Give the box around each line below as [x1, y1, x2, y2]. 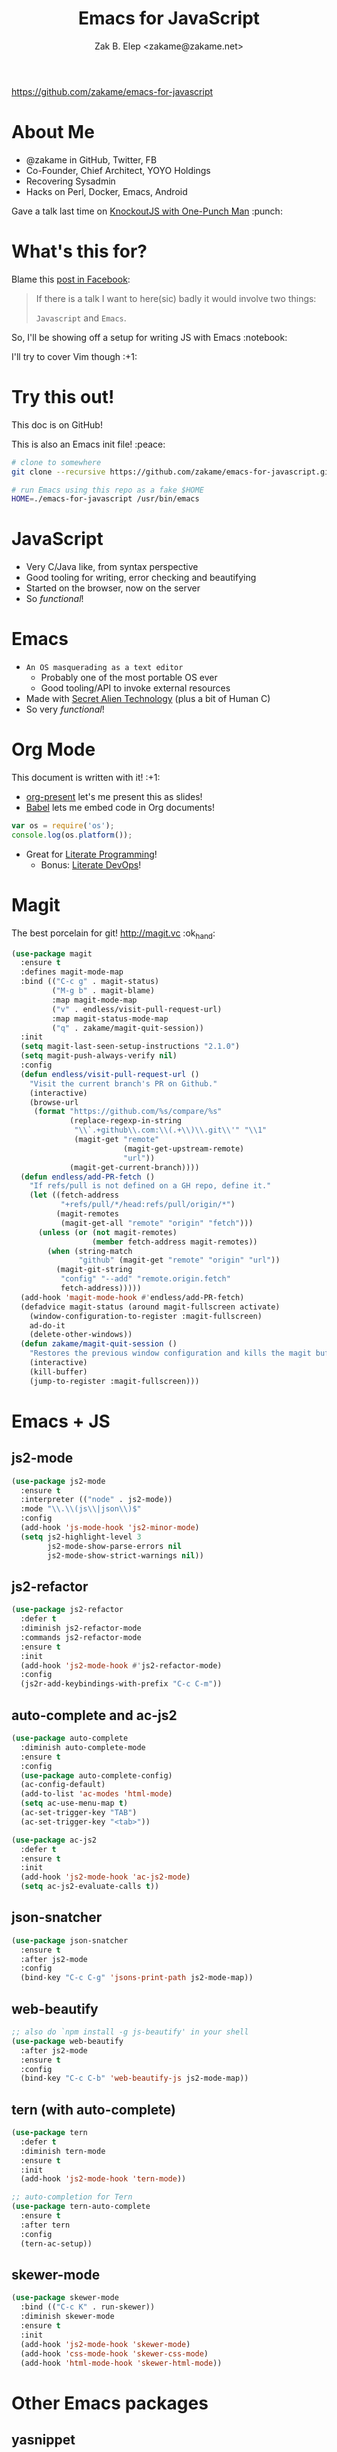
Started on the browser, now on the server [25, 582, 201, 594]
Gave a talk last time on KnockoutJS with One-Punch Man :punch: [11, 205, 283, 217]
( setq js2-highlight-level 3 [20, 1532, 142, 1542]
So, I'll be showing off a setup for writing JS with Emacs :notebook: [11, 331, 288, 343]
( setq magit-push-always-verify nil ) [20, 1051, 178, 1061]
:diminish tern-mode [20, 2146, 106, 2156]
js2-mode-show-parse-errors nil [47, 1541, 183, 1551]
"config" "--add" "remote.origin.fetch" [60, 1274, 231, 1284]
